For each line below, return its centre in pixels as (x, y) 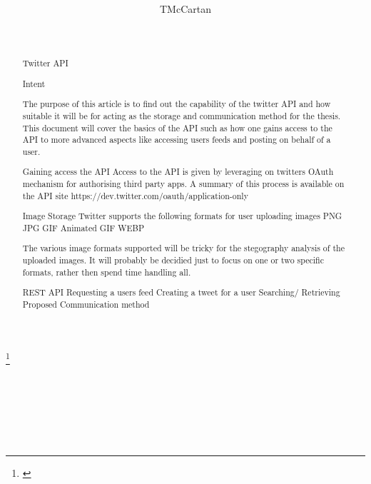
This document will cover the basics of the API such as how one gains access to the (177, 127)
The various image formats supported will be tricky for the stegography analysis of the (183, 248)
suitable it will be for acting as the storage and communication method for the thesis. (182, 115)
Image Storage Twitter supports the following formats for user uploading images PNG (182, 216)
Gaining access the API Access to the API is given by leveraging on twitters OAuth (178, 172)
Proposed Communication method (86, 304)
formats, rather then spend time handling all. (107, 272)
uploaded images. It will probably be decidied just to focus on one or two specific (173, 260)
